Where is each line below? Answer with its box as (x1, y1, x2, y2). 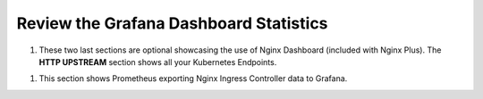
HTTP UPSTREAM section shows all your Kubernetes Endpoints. (38, 56, 277, 67)
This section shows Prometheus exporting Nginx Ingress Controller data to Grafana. (38, 73, 348, 84)
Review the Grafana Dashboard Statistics (16, 13, 328, 33)
